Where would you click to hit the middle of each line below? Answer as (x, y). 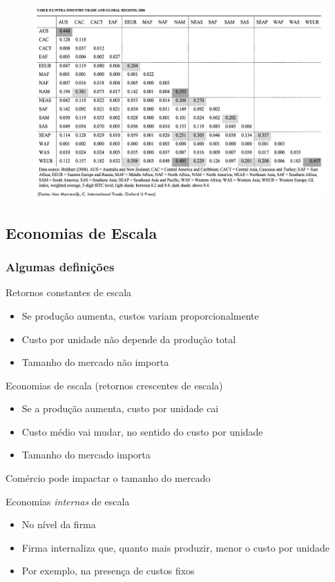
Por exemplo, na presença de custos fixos (108, 571)
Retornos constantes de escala (69, 292)
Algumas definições (60, 267)
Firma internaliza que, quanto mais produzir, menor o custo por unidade (175, 547)
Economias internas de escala (68, 501)
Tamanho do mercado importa (86, 455)
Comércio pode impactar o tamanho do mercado (108, 478)
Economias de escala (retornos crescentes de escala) (114, 385)
